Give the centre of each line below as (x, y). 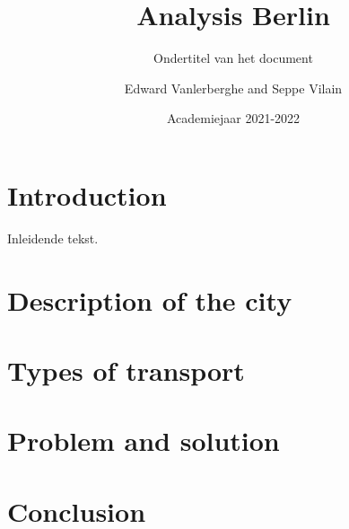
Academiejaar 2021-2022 (233, 118)
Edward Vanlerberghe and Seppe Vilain (233, 88)
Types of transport (126, 370)
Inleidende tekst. (53, 238)
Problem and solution (144, 441)
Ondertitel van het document (233, 58)
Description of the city (150, 300)
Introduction (87, 194)
